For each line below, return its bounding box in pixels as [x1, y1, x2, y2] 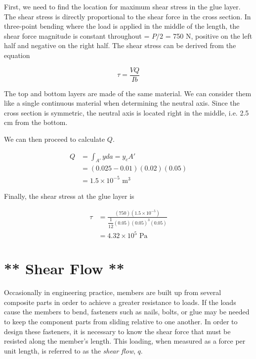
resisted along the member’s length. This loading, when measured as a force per [4, 336, 246, 346]
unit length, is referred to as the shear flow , [4, 345, 135, 356]
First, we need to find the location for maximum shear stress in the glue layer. [4, 1, 241, 11]
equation [4, 50, 30, 60]
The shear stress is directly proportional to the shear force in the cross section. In [4, 11, 251, 21]
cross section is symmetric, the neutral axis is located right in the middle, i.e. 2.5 [4, 107, 249, 118]
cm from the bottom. [4, 117, 68, 127]
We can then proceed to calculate [4, 134, 105, 144]
